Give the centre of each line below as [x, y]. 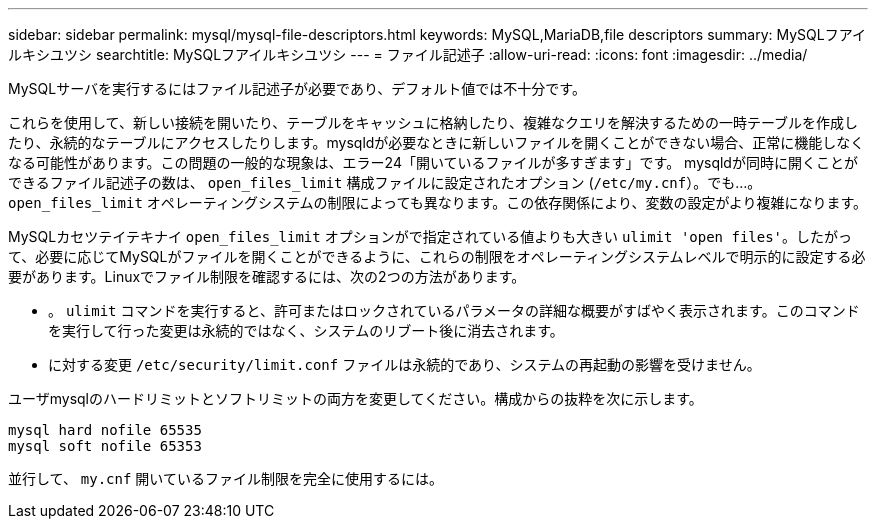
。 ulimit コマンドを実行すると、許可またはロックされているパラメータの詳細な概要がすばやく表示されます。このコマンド [454, 310]
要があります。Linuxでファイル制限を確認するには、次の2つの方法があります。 [267, 276]
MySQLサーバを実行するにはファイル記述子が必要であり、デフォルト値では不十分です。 [297, 88]
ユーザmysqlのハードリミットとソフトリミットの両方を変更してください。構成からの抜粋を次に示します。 [355, 398]
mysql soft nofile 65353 [105, 446]
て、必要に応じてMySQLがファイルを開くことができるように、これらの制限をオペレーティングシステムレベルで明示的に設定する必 [437, 256]
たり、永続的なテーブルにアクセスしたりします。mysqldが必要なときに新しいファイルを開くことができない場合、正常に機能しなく [436, 142]
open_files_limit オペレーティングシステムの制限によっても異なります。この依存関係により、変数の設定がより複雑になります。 [438, 202]
